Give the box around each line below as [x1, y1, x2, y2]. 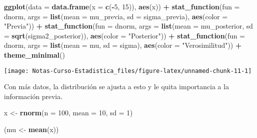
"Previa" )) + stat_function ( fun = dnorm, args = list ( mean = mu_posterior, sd [4, 21, 253, 31]
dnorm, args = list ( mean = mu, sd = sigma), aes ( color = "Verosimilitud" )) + [4, 40, 242, 50]
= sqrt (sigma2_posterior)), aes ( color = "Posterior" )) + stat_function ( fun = [4, 30, 245, 40]
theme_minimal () [4, 49, 65, 60]
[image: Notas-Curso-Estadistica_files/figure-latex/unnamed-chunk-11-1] [4, 67, 252, 74]
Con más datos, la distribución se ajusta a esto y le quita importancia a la [4, 81, 229, 92]
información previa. [4, 91, 63, 101]
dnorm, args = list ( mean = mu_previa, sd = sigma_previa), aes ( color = [4, 11, 228, 21]
